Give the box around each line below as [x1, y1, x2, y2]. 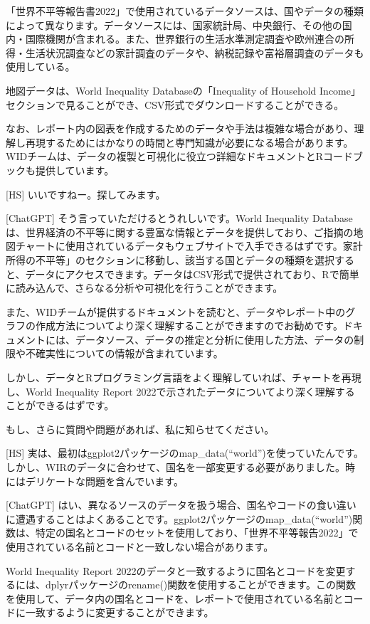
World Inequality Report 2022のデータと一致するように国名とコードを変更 [6, 563, 346, 578]
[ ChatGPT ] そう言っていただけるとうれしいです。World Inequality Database [6, 211, 353, 226]
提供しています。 [35, 162, 115, 177]
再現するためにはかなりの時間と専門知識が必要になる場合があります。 [25, 134, 354, 149]
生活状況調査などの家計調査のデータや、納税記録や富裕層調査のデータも [25, 45, 364, 60]
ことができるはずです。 [6, 398, 115, 413]
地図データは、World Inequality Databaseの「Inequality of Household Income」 [6, 83, 361, 97]
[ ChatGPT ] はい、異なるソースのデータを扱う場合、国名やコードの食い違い [6, 497, 356, 512]
